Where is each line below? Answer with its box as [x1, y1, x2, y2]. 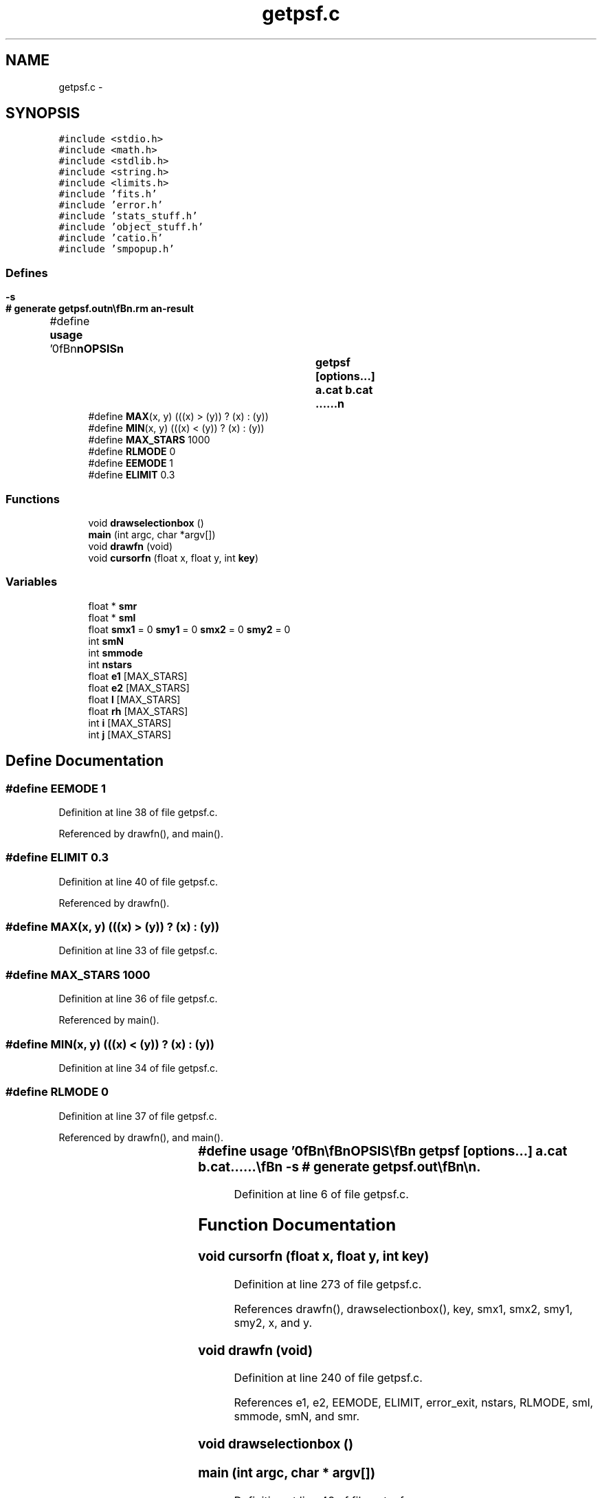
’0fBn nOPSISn [49, 342, 124, 356]
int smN [88, 635, 124, 647]
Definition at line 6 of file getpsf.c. [234, 1187, 409, 1202]
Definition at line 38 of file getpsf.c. [58, 806, 218, 818]
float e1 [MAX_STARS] [88, 670, 188, 682]
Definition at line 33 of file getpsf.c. [58, 945, 218, 957]
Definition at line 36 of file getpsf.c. [58, 993, 218, 1005]
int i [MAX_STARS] [88, 716, 172, 729]
